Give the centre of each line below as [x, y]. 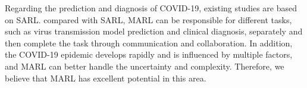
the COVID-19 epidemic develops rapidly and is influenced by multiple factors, [149, 54]
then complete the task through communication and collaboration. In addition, [149, 43]
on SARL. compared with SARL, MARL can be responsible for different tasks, [148, 19]
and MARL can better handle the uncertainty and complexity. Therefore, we [145, 66]
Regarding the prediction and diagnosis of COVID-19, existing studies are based [151, 8]
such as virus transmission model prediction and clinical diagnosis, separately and [154, 31]
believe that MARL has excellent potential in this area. [106, 78]
